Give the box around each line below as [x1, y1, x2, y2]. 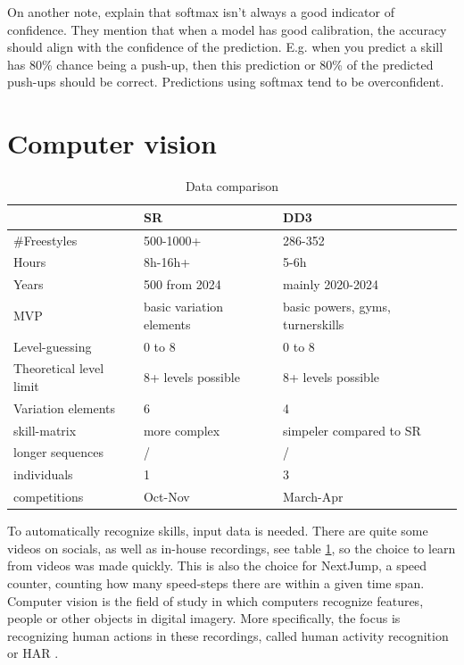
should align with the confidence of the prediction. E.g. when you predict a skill [7, 37, 443, 56]
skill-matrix [13, 420, 77, 439]
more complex [143, 420, 220, 439]
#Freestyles [13, 230, 78, 249]
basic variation [143, 297, 224, 316]
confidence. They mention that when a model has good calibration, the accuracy [7, 20, 447, 38]
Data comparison [185, 177, 279, 195]
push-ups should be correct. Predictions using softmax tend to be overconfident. [7, 72, 444, 91]
